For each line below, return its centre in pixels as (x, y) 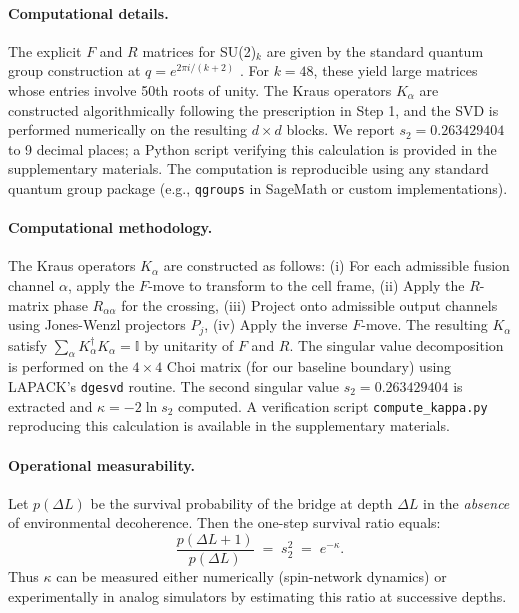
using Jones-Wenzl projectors (97, 324)
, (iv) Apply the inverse (276, 324)
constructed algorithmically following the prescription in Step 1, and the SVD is (253, 109)
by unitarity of (189, 344)
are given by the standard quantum (375, 50)
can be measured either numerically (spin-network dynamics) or (251, 575)
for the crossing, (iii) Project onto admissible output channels (309, 304)
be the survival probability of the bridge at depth (241, 502)
